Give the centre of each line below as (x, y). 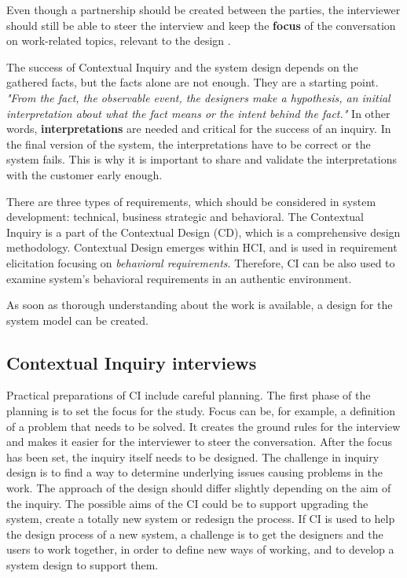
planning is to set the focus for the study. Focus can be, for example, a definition (201, 411)
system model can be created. (77, 320)
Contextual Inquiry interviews (132, 362)
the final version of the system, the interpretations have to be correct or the (189, 144)
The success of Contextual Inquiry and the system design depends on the (182, 66)
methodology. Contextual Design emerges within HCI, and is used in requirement (202, 247)
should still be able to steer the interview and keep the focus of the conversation (201, 25)
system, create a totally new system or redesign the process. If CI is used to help (201, 519)
